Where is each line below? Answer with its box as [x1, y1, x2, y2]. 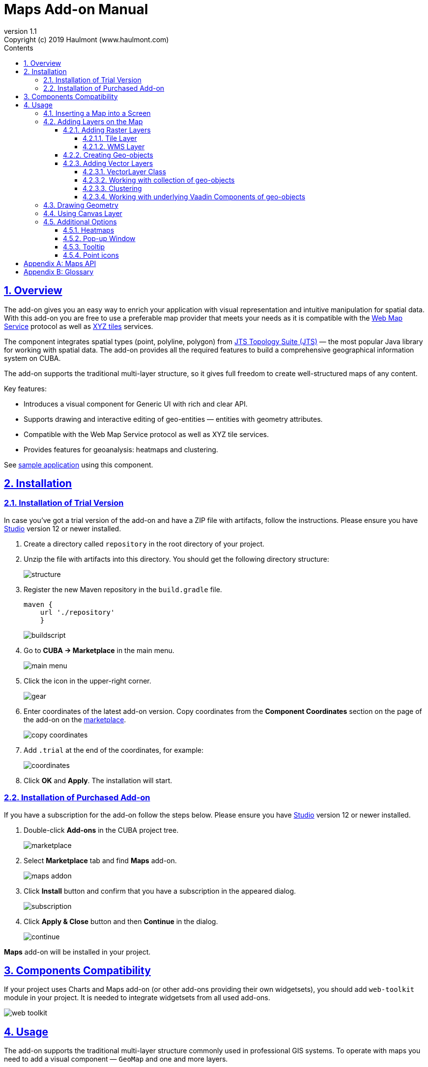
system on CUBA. [4, 354, 61, 362]
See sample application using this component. [4, 460, 153, 469]
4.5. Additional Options [43, 217, 117, 226]
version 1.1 [4, 27, 37, 35]
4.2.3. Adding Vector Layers [63, 159, 153, 167]
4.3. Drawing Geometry [43, 200, 118, 209]
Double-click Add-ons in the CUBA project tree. [24, 825, 179, 834]
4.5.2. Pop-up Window [63, 234, 136, 243]
